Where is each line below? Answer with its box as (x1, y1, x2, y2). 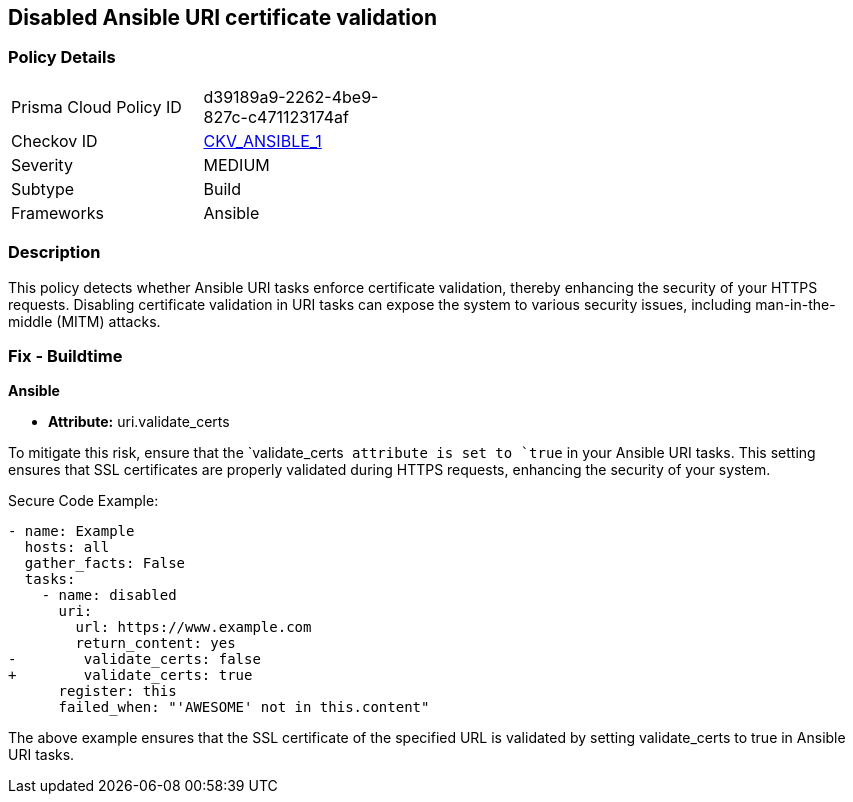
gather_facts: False (24, 555, 186, 572)
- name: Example (8, 523, 135, 540)
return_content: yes (75, 635, 236, 652)
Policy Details (8, 47, 116, 68)
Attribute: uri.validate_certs (48, 413, 230, 431)
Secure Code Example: (8, 492, 159, 510)
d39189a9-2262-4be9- (203, 86, 379, 107)
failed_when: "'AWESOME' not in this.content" (58, 699, 430, 716)
